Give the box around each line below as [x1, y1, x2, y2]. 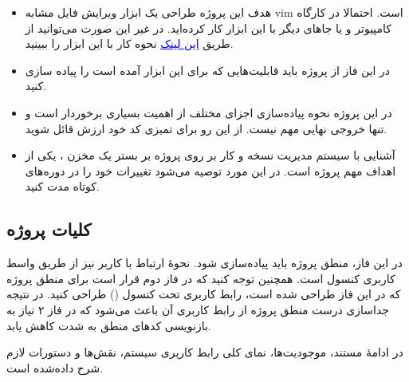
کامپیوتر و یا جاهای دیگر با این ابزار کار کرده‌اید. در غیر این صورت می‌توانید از [25, 19, 392, 36]
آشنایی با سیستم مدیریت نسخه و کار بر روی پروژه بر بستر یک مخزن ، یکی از [25, 147, 395, 163]
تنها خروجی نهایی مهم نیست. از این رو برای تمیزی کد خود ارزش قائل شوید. [25, 120, 387, 136]
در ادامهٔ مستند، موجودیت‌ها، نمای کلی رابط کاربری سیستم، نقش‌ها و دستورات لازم [6, 344, 403, 360]
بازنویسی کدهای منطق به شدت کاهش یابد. [6, 317, 211, 333]
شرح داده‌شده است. [6, 359, 104, 376]
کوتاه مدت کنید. [25, 178, 100, 195]
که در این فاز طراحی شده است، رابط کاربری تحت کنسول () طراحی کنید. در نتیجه [6, 286, 401, 302]
